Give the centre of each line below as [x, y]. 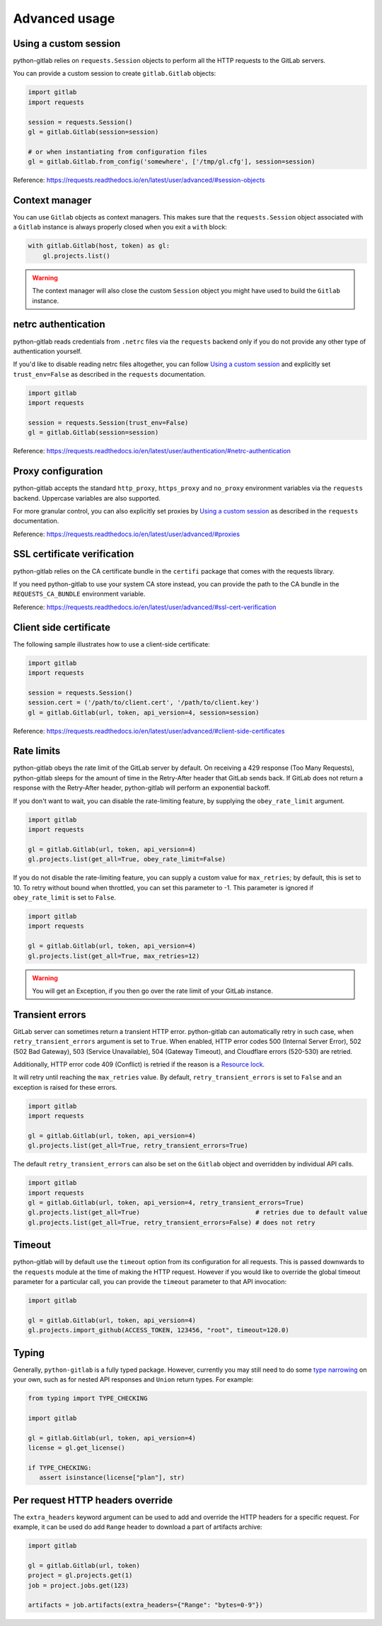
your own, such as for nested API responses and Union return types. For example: [133, 1380]
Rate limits [37, 751]
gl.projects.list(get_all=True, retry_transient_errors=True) [138, 1146]
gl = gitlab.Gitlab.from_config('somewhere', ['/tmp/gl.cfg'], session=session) [172, 162]
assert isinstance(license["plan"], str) [112, 1478]
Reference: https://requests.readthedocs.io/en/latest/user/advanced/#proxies [127, 534]
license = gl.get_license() [76, 1448]
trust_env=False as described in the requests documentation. [109, 374]
